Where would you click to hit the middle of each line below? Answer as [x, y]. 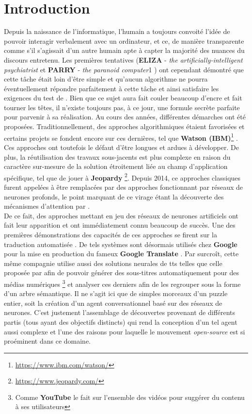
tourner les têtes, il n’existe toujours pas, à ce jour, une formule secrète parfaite [122, 107]
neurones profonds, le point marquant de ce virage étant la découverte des [114, 196]
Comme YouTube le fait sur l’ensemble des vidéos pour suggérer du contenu [130, 397]
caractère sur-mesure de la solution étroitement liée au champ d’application [116, 166]
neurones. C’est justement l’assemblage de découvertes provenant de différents [120, 312]
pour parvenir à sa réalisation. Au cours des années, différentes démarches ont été [125, 117]
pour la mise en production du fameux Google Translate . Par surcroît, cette [121, 254]
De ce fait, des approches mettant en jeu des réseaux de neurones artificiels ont [121, 215]
